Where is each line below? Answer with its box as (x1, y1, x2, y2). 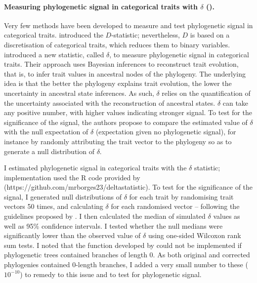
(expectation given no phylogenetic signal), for (95, 126, 236, 137)
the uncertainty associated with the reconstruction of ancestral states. (4, 97, 215, 108)
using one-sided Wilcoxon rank (148, 230, 241, 241)
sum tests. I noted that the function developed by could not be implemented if (4, 240, 242, 250)
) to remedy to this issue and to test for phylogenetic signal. (20, 269, 202, 279)
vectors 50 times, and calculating (4, 201, 103, 211)
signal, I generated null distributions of (4, 191, 122, 202)
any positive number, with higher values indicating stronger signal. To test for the (4, 107, 252, 118)
